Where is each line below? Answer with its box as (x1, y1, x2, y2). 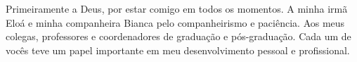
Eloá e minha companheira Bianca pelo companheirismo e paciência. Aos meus (6, 15, 345, 30)
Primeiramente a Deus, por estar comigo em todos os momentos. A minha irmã (6, 1, 348, 15)
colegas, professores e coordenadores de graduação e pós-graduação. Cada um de (6, 29, 351, 44)
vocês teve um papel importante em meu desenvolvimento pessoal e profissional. (6, 42, 350, 57)
